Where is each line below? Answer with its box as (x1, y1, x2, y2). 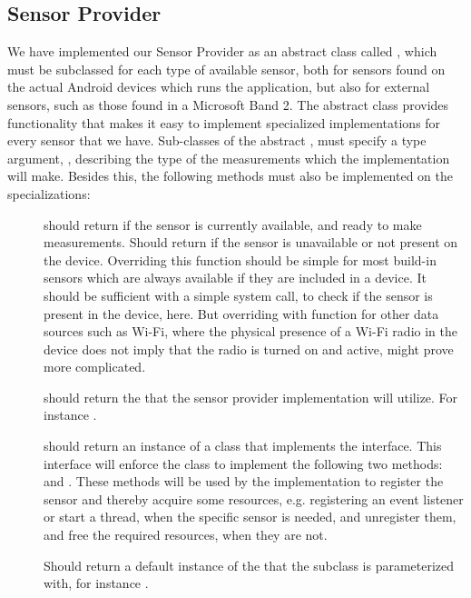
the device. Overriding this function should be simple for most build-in (44, 250, 437, 269)
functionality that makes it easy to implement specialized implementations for (7, 113, 441, 132)
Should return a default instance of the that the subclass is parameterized (44, 555, 455, 574)
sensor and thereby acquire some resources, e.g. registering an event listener (44, 489, 464, 508)
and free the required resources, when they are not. (44, 525, 328, 544)
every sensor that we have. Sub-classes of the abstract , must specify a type (7, 131, 427, 150)
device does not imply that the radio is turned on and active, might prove (44, 339, 454, 358)
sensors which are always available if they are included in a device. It (44, 268, 427, 287)
